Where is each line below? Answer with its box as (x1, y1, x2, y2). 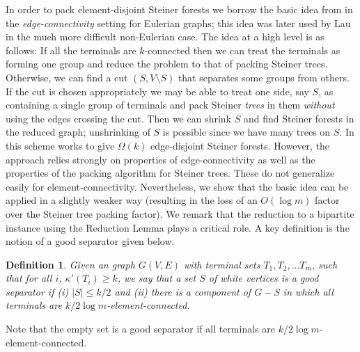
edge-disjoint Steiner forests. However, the (150, 138, 330, 152)
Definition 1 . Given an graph (6, 257, 135, 271)
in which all (283, 284, 334, 298)
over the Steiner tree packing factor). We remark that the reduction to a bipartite (6, 206, 354, 221)
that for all (6, 271, 52, 285)
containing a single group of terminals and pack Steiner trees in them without (6, 97, 335, 112)
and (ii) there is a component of (114, 284, 251, 298)
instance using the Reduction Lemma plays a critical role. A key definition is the (6, 220, 350, 234)
